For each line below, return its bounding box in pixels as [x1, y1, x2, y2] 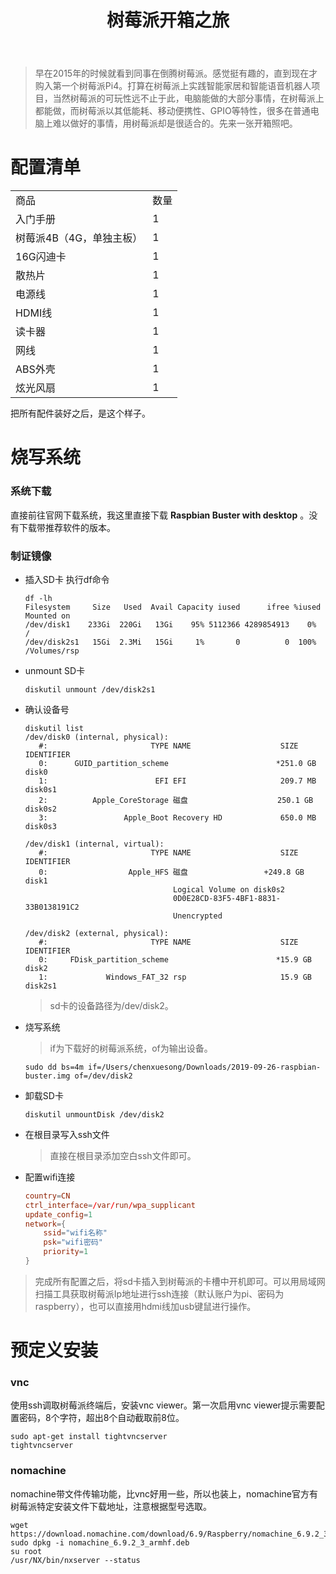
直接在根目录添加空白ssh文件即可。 [49, 1149, 197, 1161]
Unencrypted [173, 911, 223, 921]
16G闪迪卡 [15, 250, 67, 264]
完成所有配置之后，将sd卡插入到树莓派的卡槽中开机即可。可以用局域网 [34, 1275, 326, 1287]
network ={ [24, 1219, 67, 1229]
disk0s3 [24, 821, 57, 831]
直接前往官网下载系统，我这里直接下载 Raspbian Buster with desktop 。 [10, 509, 310, 521]
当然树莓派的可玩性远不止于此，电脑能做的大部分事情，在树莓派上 [52, 92, 325, 105]
